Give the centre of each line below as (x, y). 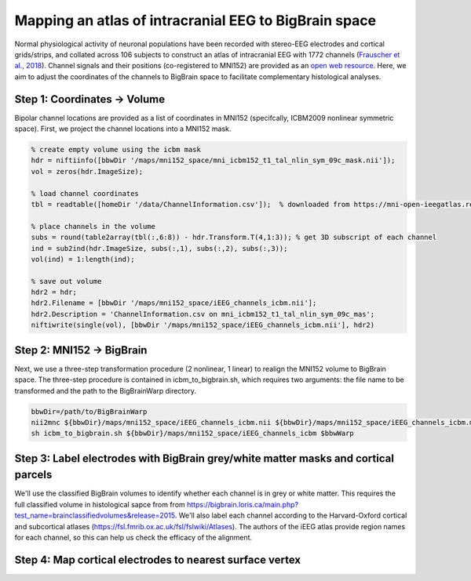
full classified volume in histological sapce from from (100, 504)
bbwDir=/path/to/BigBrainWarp (89, 411)
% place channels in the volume (93, 226)
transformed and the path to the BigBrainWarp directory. (105, 390)
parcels (33, 475)
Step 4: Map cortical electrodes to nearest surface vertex (158, 559)
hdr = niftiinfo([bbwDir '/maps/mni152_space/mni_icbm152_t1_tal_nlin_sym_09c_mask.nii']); (213, 160)
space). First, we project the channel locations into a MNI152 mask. (123, 129)
